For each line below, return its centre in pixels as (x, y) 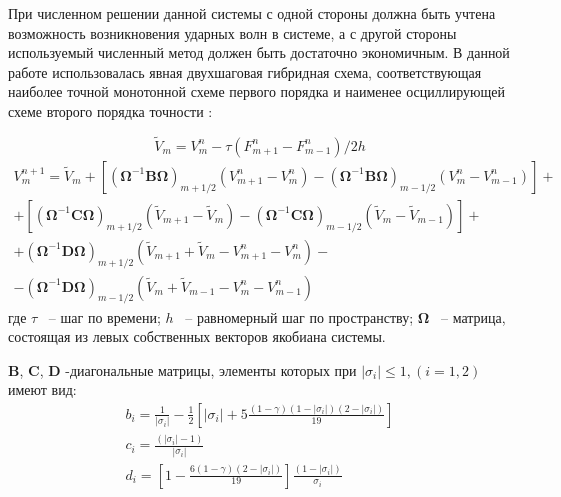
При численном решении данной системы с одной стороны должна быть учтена (252, 13)
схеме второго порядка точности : (110, 110)
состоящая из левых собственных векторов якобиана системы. (197, 336)
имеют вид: (42, 389)
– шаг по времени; (104, 316)
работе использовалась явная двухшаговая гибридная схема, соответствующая (245, 71)
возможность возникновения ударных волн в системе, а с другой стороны (232, 32)
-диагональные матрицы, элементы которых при (211, 369)
